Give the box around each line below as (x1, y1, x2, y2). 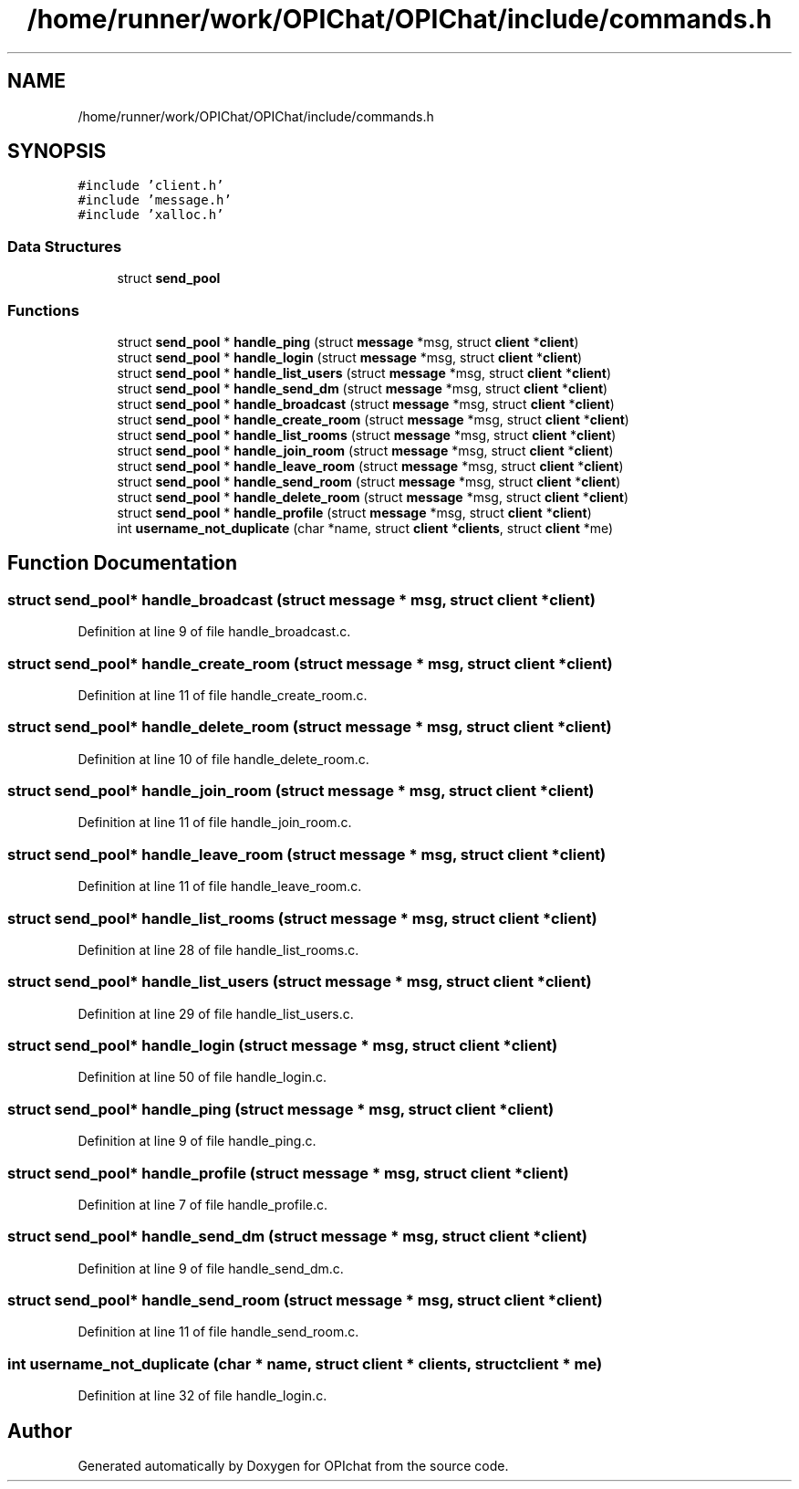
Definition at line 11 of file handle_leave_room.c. (78, 878, 362, 895)
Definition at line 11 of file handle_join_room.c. (78, 814, 352, 831)
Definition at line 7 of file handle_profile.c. (78, 1196, 328, 1212)
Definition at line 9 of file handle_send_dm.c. (78, 1260, 344, 1276)
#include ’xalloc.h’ (78, 207, 224, 223)
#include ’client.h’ (78, 178, 224, 194)
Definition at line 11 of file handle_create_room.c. (78, 687, 368, 703)
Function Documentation (7, 551, 237, 575)
